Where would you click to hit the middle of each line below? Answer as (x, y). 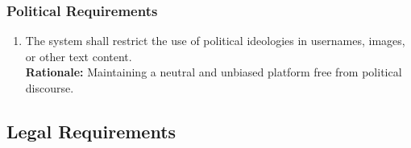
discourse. (50, 88)
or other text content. (79, 56)
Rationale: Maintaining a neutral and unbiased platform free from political (214, 72)
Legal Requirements (91, 131)
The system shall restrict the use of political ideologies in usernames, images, (215, 41)
